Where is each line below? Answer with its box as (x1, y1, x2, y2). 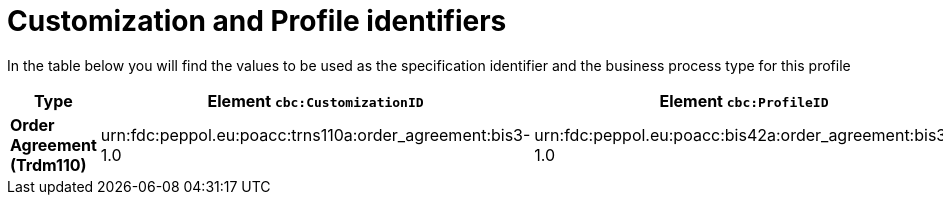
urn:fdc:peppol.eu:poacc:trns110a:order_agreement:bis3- (100, 124, 531, 145)
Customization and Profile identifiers (7, 4, 507, 38)
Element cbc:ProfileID (659, 90, 829, 111)
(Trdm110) (10, 154, 87, 175)
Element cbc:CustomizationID (207, 90, 424, 111)
